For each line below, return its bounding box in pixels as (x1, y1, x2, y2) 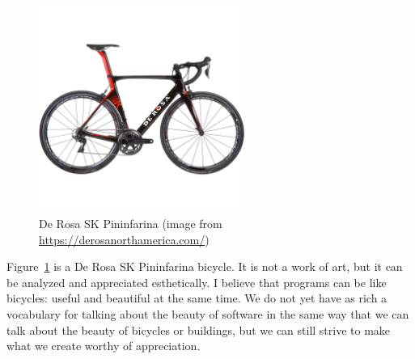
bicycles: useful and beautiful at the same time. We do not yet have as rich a (6, 289, 387, 306)
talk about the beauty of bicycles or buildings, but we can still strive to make (6, 321, 391, 338)
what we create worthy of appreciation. (6, 337, 201, 354)
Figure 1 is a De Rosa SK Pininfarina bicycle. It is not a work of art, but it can (6, 258, 403, 275)
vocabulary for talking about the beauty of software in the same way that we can (6, 305, 409, 322)
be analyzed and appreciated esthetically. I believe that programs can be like (6, 273, 387, 290)
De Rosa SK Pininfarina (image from (39, 214, 222, 231)
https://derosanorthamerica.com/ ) (39, 230, 210, 247)
